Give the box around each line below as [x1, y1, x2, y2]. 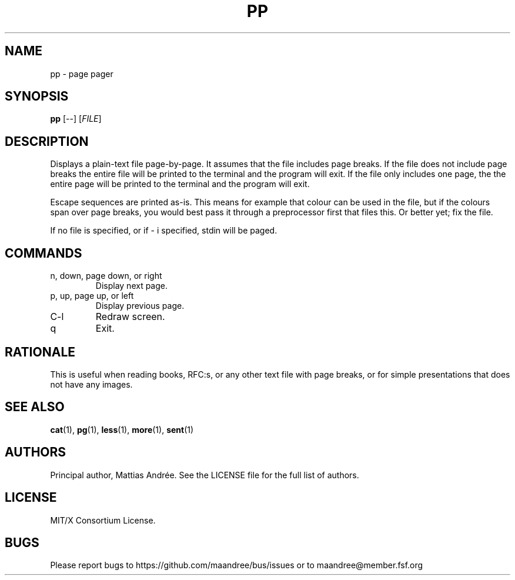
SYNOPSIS [5, 89, 69, 104]
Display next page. [95, 281, 168, 291]
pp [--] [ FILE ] [50, 114, 102, 124]
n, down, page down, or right [50, 271, 162, 281]
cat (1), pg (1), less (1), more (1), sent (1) [50, 424, 194, 435]
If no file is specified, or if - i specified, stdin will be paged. [50, 225, 277, 236]
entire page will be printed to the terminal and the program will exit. [50, 179, 310, 189]
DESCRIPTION [5, 134, 89, 149]
